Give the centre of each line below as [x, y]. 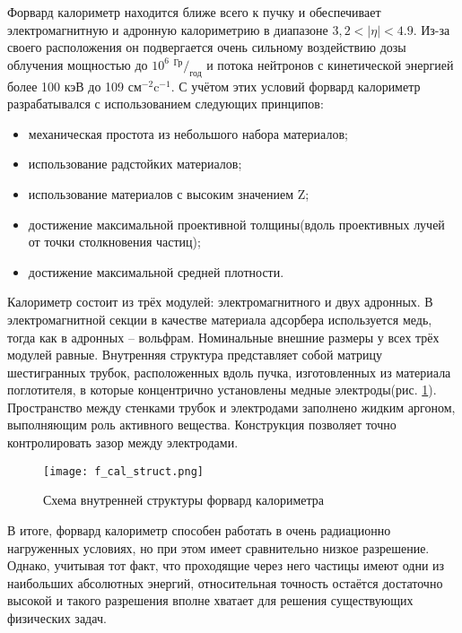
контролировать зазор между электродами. [123, 442]
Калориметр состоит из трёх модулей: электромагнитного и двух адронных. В [220, 302]
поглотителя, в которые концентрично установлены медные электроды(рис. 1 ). [222, 390]
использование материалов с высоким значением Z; [169, 193]
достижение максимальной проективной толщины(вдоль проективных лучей [236, 224]
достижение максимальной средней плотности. [156, 271]
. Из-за [431, 29]
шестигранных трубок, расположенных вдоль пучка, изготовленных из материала [229, 372]
